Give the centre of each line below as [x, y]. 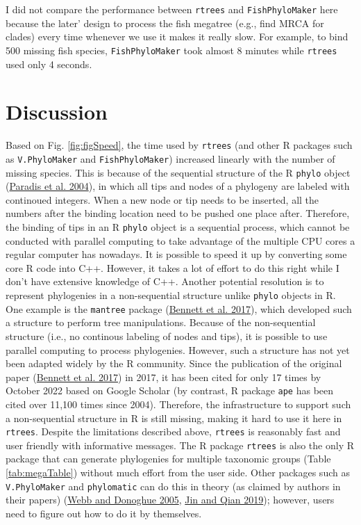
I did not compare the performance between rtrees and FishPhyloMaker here [172, 9]
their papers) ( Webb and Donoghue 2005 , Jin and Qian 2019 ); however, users [170, 500]
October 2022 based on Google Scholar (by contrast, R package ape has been [170, 390]
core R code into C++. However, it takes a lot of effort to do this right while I [173, 267]
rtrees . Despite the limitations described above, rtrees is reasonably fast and [173, 431]
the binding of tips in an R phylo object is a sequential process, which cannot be [178, 226]
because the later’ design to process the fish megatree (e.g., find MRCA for [165, 23]
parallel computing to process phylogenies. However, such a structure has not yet [178, 349]
